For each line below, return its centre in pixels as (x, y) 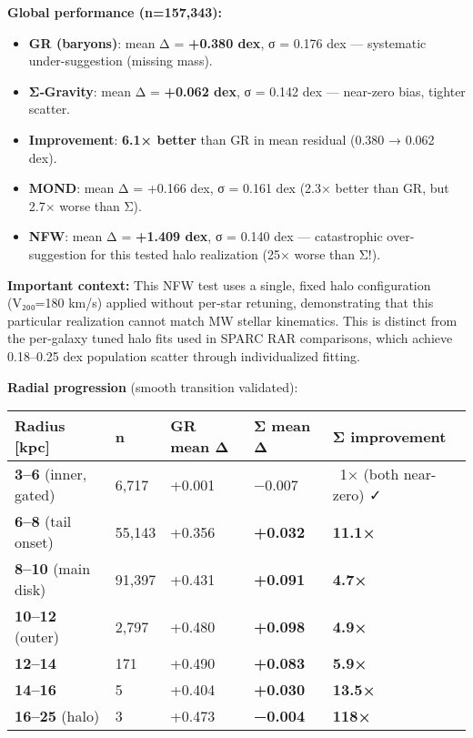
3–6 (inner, (51, 474)
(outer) (37, 637)
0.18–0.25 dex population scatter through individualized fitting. (184, 355)
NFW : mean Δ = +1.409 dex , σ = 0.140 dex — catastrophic (206, 236)
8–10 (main (53, 569)
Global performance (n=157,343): (115, 12)
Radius (40, 426)
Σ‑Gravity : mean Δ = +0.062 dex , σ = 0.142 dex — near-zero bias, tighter (247, 91)
